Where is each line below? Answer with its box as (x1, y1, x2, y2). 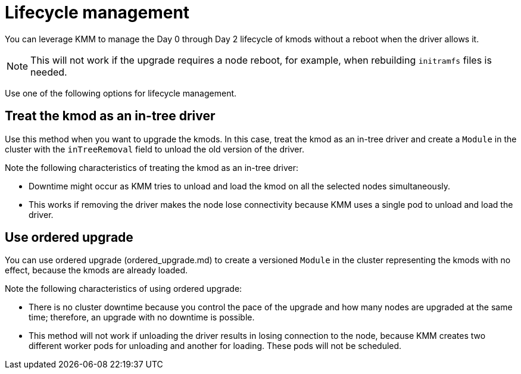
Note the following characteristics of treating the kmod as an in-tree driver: (5, 162, 299, 173)
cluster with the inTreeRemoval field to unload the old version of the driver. (5, 144, 304, 154)
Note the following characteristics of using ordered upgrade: (5, 283, 242, 294)
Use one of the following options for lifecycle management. (5, 88, 237, 98)
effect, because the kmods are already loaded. (5, 265, 188, 276)
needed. (30, 66, 67, 78)
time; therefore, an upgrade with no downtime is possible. (29, 312, 255, 323)
